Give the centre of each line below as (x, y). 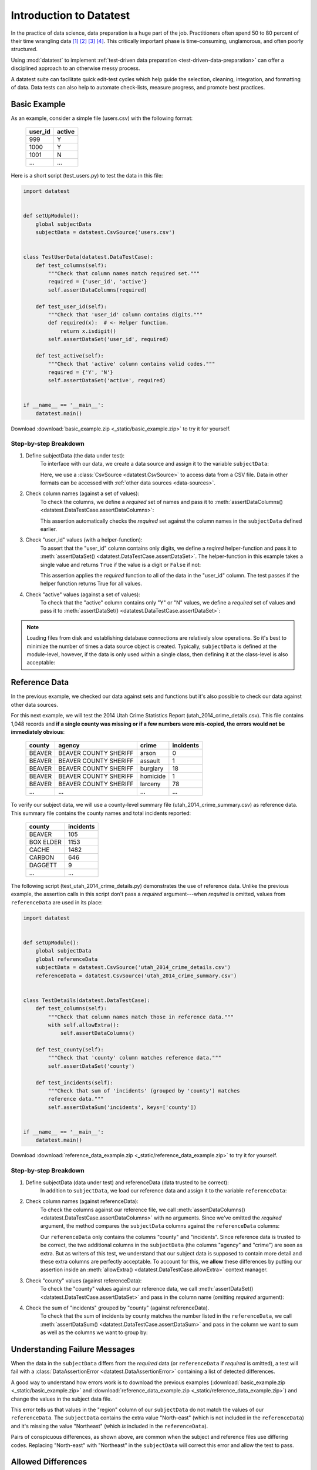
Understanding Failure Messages (73, 1349)
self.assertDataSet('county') (91, 1066)
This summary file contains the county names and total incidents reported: (101, 813)
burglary (152, 769)
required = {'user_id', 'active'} (97, 282)
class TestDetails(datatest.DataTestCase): (87, 1000)
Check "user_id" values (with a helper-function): (84, 540)
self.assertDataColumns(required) (97, 290)
